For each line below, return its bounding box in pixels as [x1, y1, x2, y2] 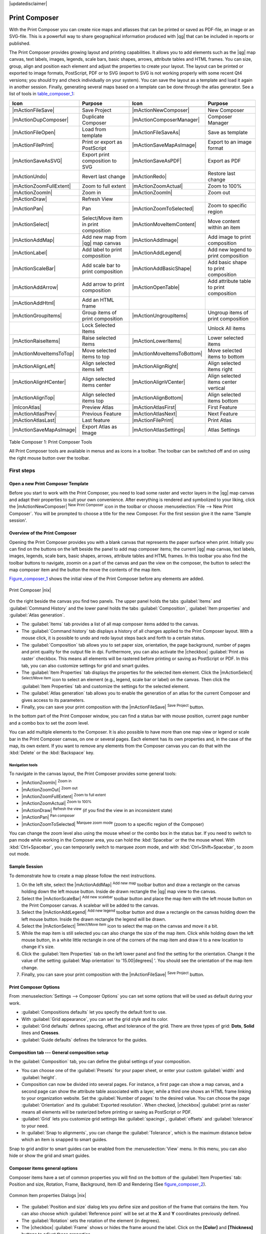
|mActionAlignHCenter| [12, 378, 66, 385]
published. [9, 40, 31, 46]
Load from [82, 126, 106, 133]
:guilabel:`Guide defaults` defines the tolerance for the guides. [21, 1037, 148, 1042]
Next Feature [207, 410, 238, 417]
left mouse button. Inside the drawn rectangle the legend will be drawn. [21, 916, 166, 922]
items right [207, 366, 233, 373]
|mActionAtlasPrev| [12, 410, 57, 417]
